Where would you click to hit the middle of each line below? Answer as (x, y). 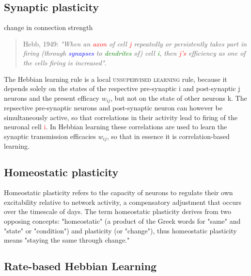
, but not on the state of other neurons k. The (179, 98)
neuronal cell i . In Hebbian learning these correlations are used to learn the (116, 127)
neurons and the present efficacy (52, 98)
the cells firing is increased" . (65, 62)
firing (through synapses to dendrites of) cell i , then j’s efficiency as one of (134, 53)
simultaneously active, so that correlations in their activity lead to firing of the (121, 117)
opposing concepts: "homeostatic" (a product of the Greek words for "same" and (122, 221)
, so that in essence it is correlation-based (168, 136)
